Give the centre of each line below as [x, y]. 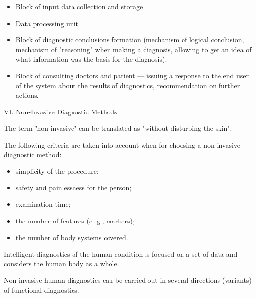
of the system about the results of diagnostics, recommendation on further [128, 85]
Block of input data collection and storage [79, 6]
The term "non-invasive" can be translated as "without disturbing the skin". [118, 128]
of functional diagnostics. [42, 289]
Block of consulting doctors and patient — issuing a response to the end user [132, 75]
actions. [27, 95]
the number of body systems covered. [72, 237]
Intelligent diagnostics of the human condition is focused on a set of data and [121, 254]
